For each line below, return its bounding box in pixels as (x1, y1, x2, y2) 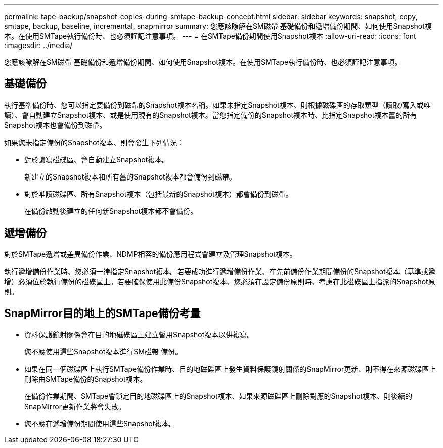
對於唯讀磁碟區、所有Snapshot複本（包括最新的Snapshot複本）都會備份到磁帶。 (24, 189, 293, 198)
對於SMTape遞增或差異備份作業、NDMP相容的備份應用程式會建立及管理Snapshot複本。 (4, 249, 297, 258)
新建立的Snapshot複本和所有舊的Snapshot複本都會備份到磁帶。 (24, 172, 236, 181)
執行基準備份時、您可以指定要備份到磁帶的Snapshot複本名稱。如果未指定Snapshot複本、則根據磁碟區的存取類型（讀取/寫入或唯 (4, 100, 431, 109)
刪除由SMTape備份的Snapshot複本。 (24, 374, 147, 383)
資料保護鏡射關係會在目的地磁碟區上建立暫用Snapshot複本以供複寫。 (24, 330, 254, 339)
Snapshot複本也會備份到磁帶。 (4, 120, 107, 129)
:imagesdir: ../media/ (4, 41, 73, 50)
